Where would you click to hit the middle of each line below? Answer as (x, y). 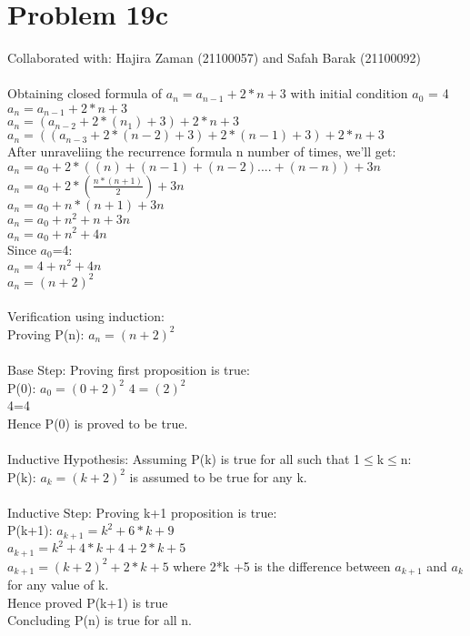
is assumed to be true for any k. (218, 476)
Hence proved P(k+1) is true (88, 602)
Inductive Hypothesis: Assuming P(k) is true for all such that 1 (184, 458)
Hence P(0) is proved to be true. (98, 423)
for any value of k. (58, 585)
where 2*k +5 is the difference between (282, 565)
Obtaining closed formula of (85, 93)
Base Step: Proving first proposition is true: (129, 370)
